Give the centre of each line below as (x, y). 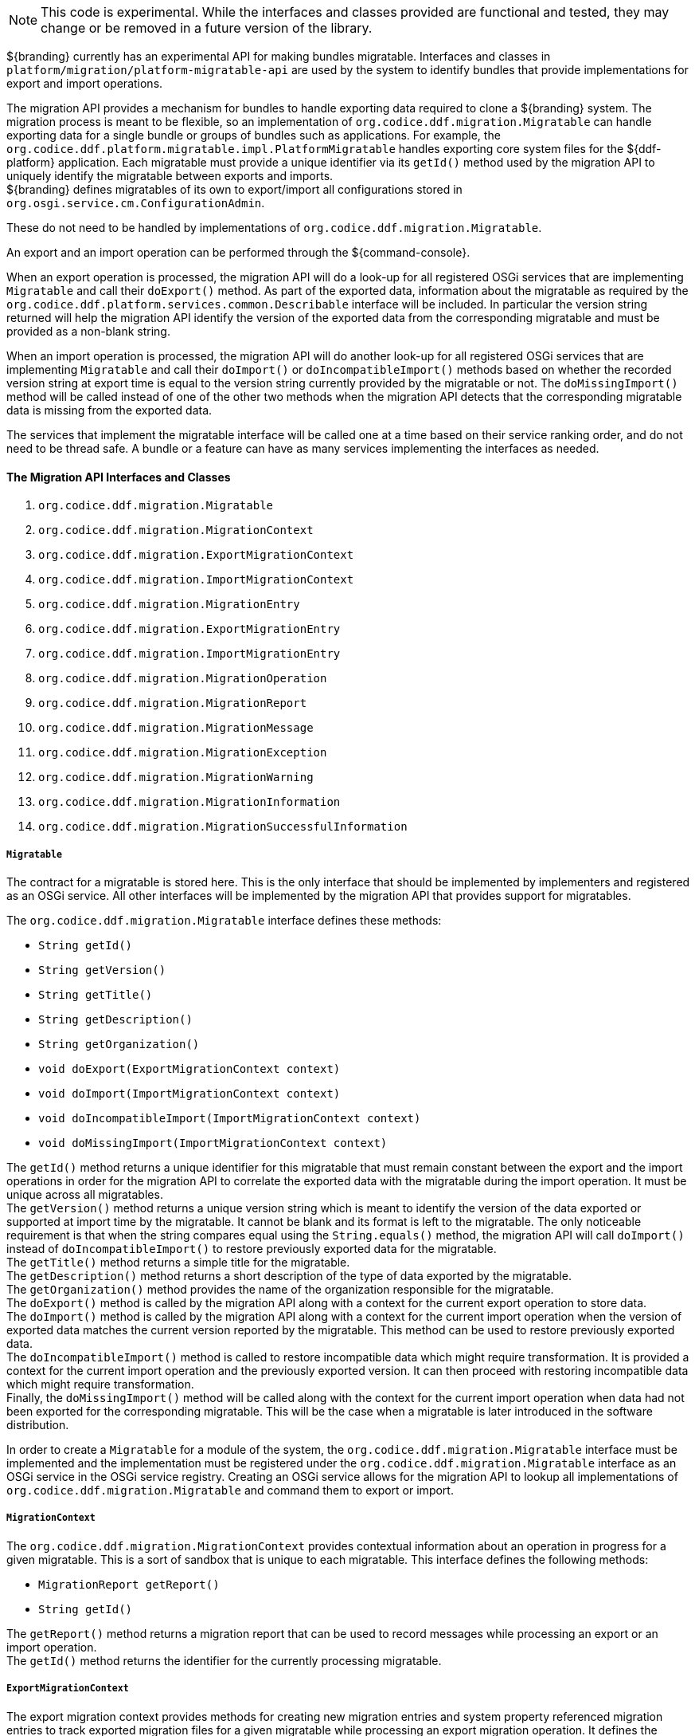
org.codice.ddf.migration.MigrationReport (173, 703)
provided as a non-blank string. (88, 331)
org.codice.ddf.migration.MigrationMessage (176, 728)
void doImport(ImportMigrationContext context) (189, 1094)
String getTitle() (96, 995)
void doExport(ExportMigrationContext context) (189, 1069)
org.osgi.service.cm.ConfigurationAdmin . (136, 203)
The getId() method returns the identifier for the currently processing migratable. (224, 1660)
